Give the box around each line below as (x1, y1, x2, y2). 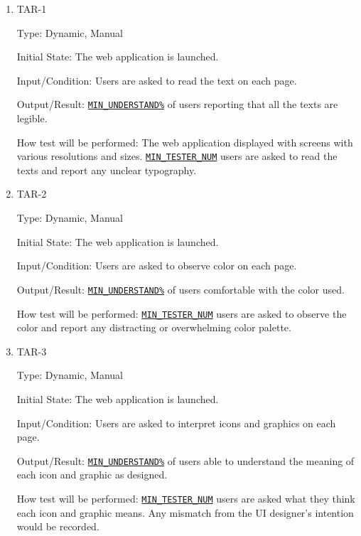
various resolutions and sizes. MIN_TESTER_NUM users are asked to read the (16, 149, 338, 164)
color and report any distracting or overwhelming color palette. (16, 320, 291, 335)
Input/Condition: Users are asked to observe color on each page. (16, 258, 297, 273)
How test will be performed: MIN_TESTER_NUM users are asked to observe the (16, 306, 347, 321)
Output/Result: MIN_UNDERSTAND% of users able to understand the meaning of (16, 453, 355, 468)
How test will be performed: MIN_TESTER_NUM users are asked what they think (16, 491, 355, 505)
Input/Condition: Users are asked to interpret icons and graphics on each (16, 415, 336, 430)
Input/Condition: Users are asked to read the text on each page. (16, 73, 297, 87)
